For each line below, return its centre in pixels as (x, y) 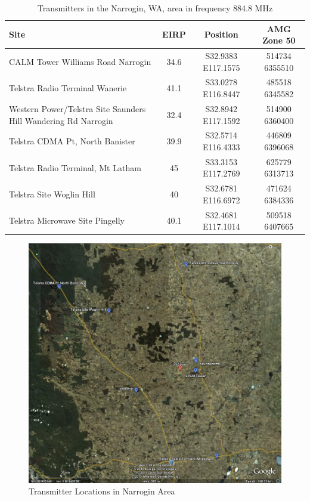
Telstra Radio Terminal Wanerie (68, 88)
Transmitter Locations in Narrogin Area (102, 491)
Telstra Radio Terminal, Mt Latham (75, 167)
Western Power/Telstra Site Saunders (77, 108)
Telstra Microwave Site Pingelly (67, 220)
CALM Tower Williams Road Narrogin (80, 61)
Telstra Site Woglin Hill (52, 194)
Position (221, 34)
